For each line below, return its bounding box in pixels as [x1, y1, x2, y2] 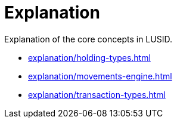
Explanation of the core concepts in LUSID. [4, 33, 172, 44]
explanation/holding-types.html [28, 52, 151, 63]
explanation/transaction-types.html [28, 89, 166, 100]
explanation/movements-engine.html [28, 70, 172, 81]
